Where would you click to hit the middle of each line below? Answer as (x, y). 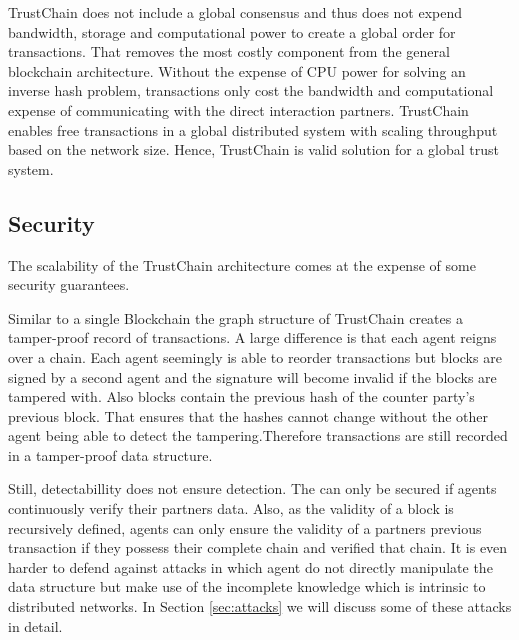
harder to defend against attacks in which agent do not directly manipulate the (250, 566)
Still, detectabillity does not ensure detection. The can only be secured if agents (252, 488)
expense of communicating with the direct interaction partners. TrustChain (238, 109)
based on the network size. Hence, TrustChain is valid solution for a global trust (254, 149)
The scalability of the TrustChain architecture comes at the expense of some (242, 264)
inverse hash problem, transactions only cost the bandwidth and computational (251, 90)
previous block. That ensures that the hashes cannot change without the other (248, 415)
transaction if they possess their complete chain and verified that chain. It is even (258, 547)
